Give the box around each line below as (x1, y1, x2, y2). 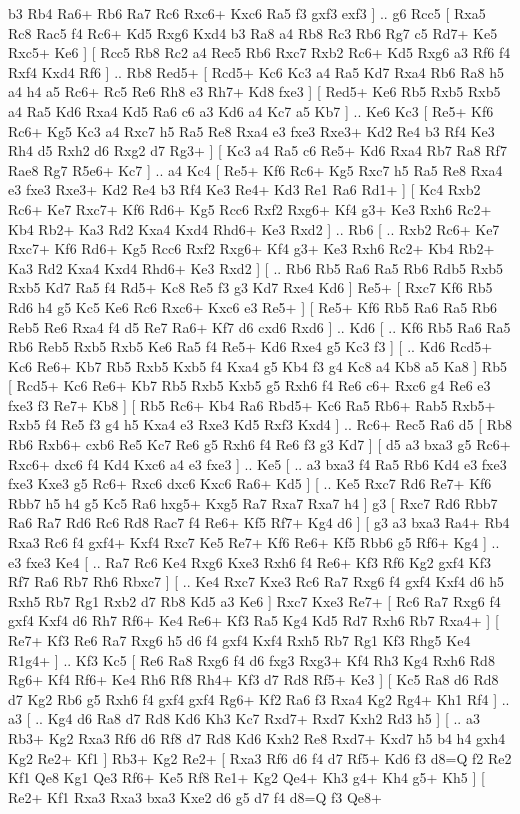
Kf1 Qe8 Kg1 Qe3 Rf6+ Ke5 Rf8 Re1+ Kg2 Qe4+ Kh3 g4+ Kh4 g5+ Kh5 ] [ (8, 767, 485, 788)
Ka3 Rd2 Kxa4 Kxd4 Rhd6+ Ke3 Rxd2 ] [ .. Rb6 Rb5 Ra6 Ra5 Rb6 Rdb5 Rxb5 (8, 257, 504, 278)
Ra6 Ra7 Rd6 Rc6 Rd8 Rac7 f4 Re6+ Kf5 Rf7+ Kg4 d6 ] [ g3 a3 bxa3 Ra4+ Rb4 (8, 512, 510, 533)
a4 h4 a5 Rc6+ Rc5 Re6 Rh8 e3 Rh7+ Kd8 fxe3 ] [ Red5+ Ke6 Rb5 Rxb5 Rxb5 (8, 81, 501, 102)
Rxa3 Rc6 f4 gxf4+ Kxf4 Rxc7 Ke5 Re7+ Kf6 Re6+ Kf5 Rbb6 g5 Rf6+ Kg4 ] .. (8, 532, 500, 553)
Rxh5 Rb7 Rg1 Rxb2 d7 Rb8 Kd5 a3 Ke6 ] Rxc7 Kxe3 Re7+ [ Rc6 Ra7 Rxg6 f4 (8, 590, 501, 611)
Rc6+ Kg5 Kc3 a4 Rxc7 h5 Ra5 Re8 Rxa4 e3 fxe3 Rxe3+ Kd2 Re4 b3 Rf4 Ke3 (8, 120, 495, 141)
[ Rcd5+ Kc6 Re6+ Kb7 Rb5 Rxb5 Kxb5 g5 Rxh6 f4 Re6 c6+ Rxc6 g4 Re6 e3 (8, 375, 491, 396)
